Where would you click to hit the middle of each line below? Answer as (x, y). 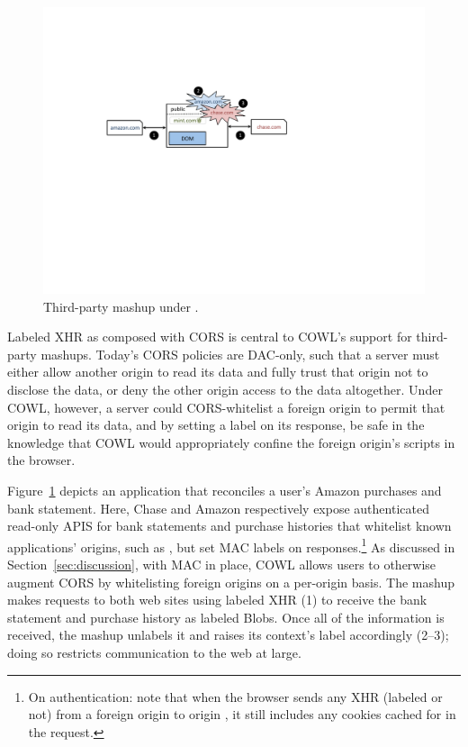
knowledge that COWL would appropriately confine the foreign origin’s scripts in (231, 442)
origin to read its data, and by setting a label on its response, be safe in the (216, 425)
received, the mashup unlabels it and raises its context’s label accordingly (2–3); (228, 635)
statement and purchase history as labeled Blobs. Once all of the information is (226, 617)
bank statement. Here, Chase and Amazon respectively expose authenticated (218, 508)
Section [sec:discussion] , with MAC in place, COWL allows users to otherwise (222, 564)
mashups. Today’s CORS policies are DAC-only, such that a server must (240, 354)
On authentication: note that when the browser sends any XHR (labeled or (235, 696)
